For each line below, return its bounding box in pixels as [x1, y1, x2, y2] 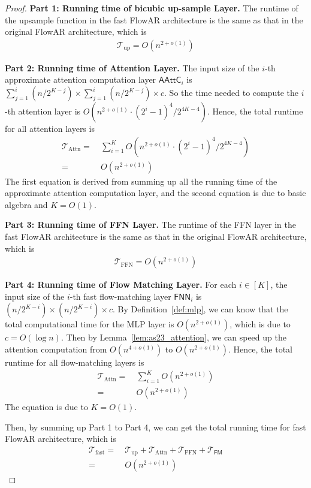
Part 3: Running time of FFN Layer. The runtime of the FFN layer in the [5, 218, 296, 231]
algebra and [5, 198, 48, 210]
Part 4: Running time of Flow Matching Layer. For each [5, 278, 237, 291]
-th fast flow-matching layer [70, 290, 171, 302]
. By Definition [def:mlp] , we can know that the [113, 303, 288, 315]
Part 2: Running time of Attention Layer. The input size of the [5, 61, 259, 74]
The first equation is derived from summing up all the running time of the [5, 174, 277, 187]
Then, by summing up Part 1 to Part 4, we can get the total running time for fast [5, 420, 306, 433]
